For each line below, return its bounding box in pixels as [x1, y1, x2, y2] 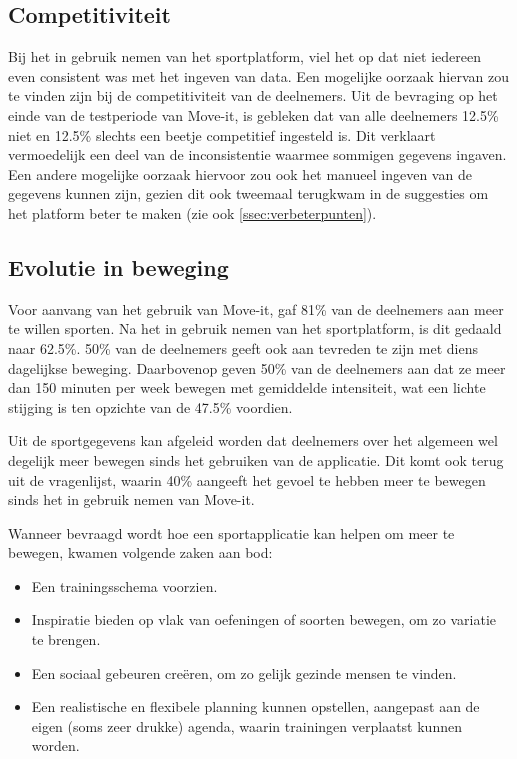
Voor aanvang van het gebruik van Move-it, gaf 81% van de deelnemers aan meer [8, 298, 504, 319]
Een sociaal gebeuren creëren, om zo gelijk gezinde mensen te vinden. [31, 662, 457, 683]
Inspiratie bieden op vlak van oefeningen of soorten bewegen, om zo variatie [31, 609, 497, 630]
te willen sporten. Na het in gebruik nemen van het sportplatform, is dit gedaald [8, 318, 502, 339]
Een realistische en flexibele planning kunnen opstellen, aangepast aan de [31, 696, 480, 717]
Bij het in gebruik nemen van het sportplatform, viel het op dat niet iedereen [8, 46, 481, 67]
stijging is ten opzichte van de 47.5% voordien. [8, 396, 293, 417]
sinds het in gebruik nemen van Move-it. [8, 489, 255, 510]
